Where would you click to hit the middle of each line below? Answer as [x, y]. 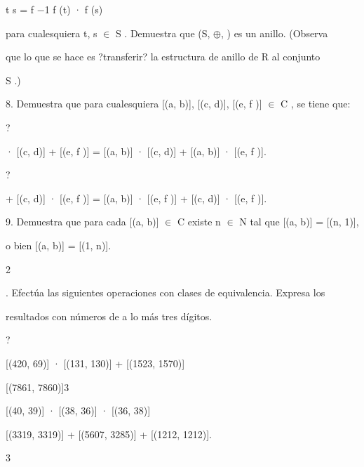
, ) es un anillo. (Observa [274, 33]
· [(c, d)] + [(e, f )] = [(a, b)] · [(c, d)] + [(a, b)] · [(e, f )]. [136, 151]
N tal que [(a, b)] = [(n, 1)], [299, 222]
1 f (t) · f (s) [74, 9]
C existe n [199, 222]
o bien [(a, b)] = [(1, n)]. [59, 245]
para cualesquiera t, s [52, 33]
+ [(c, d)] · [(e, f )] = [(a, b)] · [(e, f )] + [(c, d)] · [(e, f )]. [136, 198]
